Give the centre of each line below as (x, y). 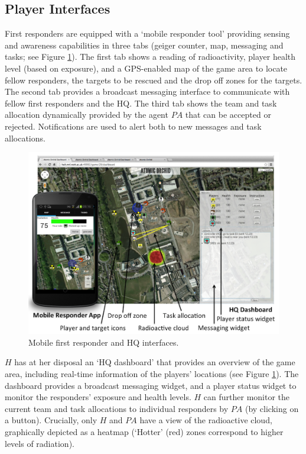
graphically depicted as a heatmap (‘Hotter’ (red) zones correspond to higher (144, 431)
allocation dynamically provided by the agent (87, 115)
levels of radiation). (40, 443)
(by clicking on (272, 408)
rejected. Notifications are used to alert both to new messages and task (133, 126)
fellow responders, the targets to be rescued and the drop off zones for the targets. (154, 80)
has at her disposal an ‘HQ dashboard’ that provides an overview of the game (155, 362)
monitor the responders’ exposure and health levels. (98, 397)
